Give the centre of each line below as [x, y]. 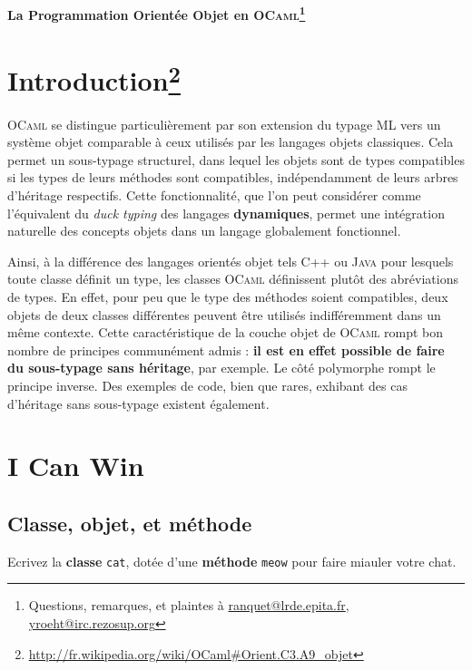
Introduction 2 [94, 78]
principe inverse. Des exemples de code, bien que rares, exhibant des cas [207, 386]
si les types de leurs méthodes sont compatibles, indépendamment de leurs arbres [233, 177]
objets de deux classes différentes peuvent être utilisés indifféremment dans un [224, 314]
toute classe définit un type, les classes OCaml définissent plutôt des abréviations [233, 279]
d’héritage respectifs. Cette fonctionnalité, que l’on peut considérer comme [214, 195]
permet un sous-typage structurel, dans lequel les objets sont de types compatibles [236, 159]
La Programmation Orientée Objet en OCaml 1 [157, 13]
